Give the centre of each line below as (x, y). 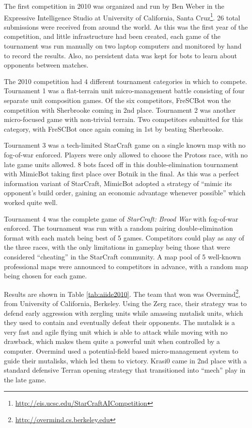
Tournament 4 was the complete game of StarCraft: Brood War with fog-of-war (121, 218)
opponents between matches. (46, 65)
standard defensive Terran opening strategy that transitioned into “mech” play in (125, 370)
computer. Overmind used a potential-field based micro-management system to (121, 351)
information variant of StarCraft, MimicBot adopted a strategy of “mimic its (118, 183)
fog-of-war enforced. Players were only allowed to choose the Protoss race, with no (126, 154)
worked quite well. (31, 202)
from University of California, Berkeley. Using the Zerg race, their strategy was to (125, 303)
